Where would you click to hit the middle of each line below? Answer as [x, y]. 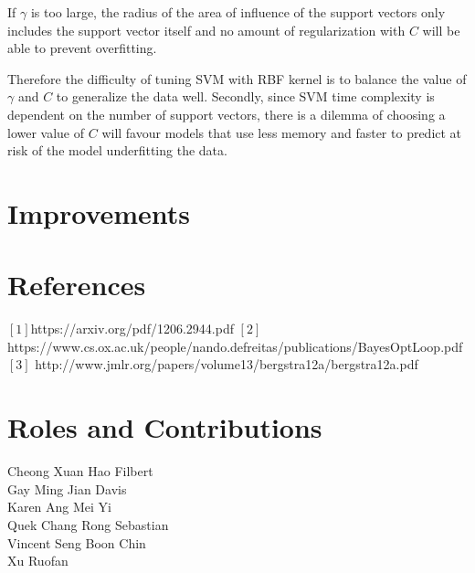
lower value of [46, 132]
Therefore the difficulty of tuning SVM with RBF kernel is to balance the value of [237, 78]
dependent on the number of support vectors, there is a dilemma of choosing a [227, 114]
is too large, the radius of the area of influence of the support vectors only [238, 12]
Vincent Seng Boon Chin [77, 542]
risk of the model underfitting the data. [117, 150]
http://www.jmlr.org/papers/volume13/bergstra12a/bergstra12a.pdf [227, 364]
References [77, 285]
